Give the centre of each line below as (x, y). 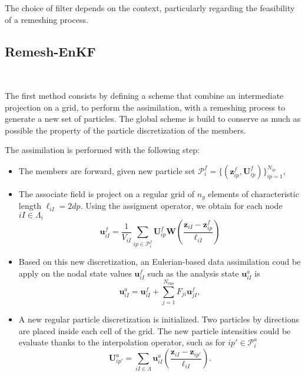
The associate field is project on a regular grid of (107, 193)
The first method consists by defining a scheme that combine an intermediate (144, 95)
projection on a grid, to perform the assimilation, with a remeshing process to (145, 107)
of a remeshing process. (47, 19)
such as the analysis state (193, 273)
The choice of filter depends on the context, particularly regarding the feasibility (150, 8)
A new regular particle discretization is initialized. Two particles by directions (159, 319)
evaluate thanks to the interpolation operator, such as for (122, 342)
